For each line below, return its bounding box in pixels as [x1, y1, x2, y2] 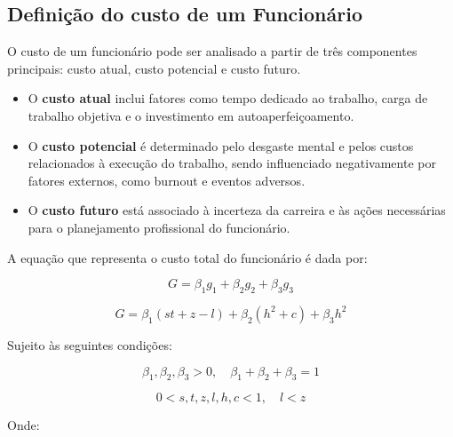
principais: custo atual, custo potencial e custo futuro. [7, 59, 301, 77]
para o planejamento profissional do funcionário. [28, 218, 290, 236]
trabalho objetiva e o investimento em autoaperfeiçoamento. [28, 106, 354, 124]
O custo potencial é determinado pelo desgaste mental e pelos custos [28, 136, 414, 155]
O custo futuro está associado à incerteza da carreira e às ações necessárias [28, 201, 446, 219]
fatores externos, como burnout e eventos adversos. [28, 171, 306, 189]
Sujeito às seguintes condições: [7, 335, 172, 354]
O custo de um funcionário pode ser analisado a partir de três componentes [7, 42, 417, 60]
